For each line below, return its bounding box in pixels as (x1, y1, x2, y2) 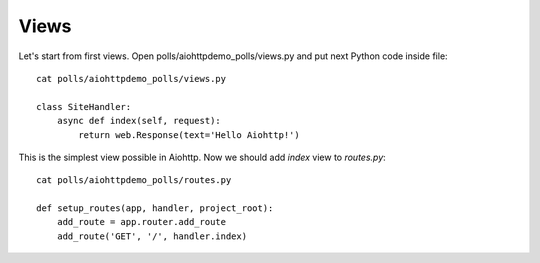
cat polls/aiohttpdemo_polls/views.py (36, 73, 227, 84)
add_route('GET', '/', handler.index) (56, 230, 248, 242)
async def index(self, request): (56, 115, 222, 127)
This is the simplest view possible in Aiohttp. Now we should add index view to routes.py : (18, 151, 387, 163)
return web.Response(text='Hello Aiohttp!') (78, 129, 300, 140)
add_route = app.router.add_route (56, 216, 227, 228)
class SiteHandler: (36, 101, 132, 112)
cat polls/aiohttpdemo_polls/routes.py (36, 175, 232, 186)
